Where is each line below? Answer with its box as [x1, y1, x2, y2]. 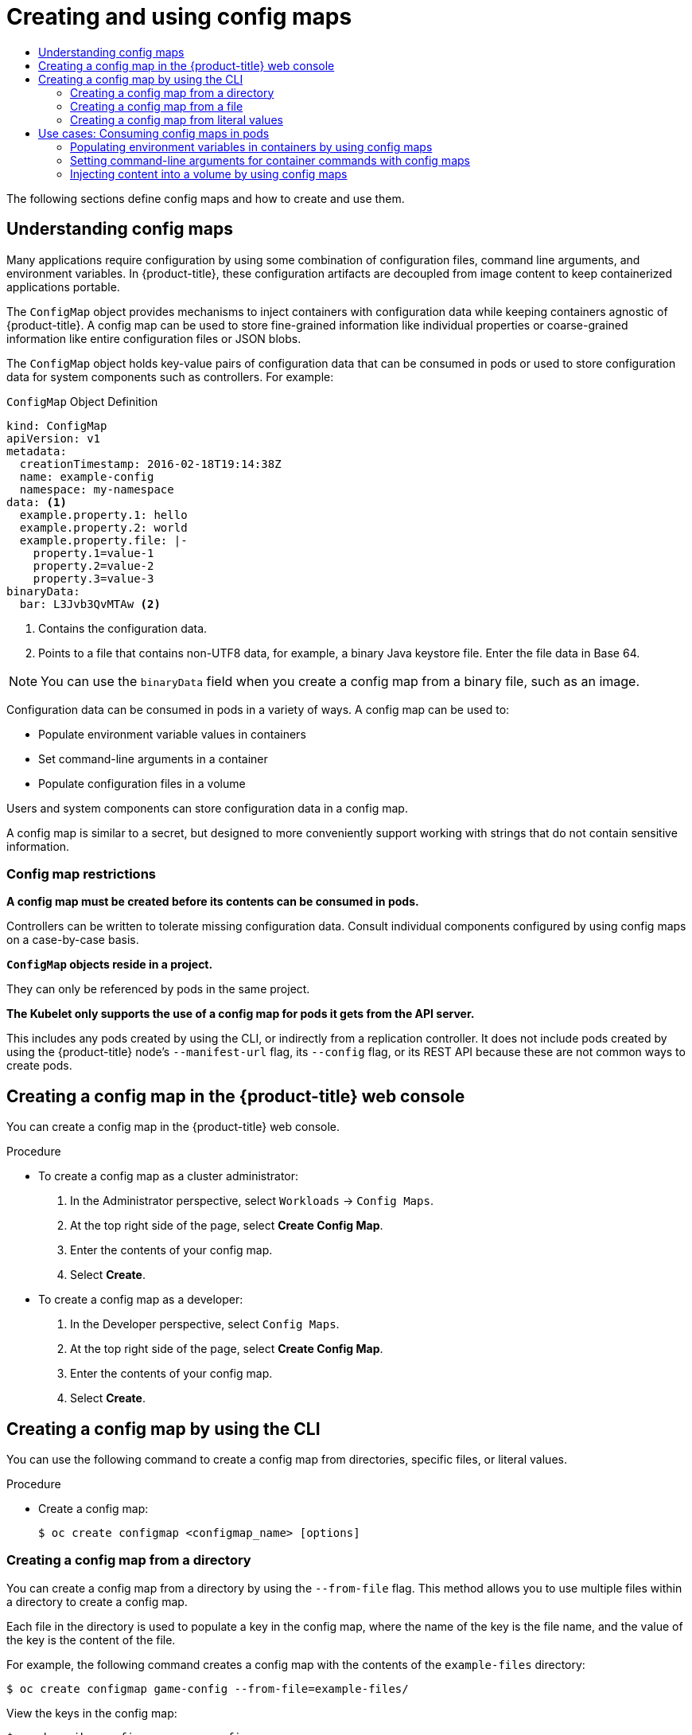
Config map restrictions [6, 865, 156, 882]
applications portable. [6, 279, 120, 294]
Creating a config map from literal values [70, 112, 283, 127]
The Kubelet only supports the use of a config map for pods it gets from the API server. [6, 1007, 475, 1021]
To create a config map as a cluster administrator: [38, 1169, 299, 1183]
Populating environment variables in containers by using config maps [70, 139, 433, 154]
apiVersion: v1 [6, 431, 101, 445]
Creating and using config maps [6, 3, 352, 30]
